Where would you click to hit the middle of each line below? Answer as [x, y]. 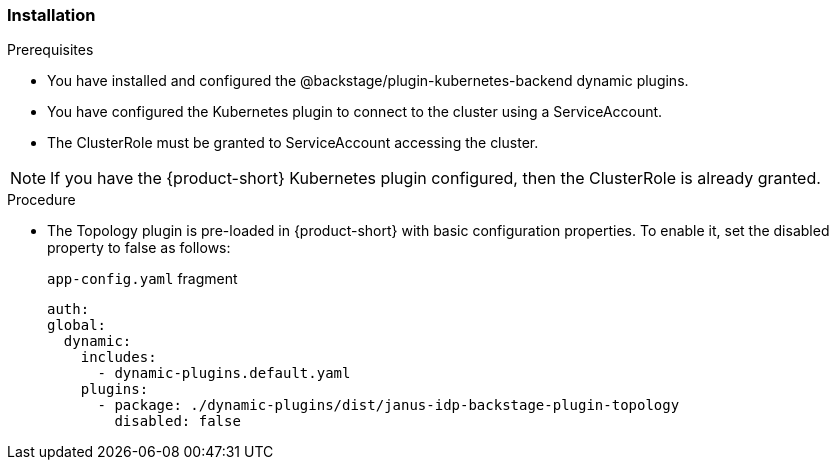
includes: [118, 357]
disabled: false [177, 421]
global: [77, 325]
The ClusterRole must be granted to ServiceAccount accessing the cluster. [293, 143]
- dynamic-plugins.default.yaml [224, 373]
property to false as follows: [139, 248]
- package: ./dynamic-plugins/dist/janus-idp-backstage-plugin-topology [388, 405]
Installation [51, 15]
